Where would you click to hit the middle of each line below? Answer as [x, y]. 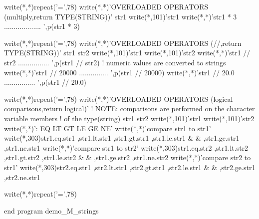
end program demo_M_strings [51, 210]
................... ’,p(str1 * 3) [42, 26]
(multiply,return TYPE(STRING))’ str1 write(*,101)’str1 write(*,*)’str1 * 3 [121, 16]
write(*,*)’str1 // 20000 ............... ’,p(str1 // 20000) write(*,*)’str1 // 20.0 [119, 72]
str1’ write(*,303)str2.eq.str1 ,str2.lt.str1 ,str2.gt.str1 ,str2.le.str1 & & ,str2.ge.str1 [130, 167]
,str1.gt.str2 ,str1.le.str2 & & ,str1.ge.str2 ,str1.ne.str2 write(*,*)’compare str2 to [128, 157]
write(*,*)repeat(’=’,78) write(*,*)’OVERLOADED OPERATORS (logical [119, 99]
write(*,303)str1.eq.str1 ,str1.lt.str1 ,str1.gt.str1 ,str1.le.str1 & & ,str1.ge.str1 [122, 138]
